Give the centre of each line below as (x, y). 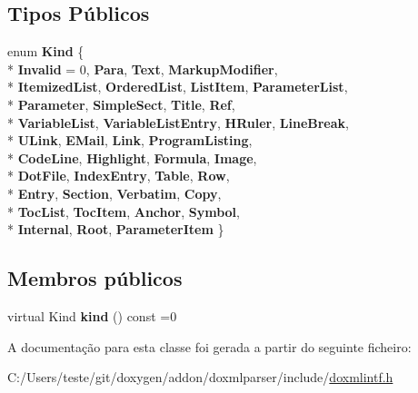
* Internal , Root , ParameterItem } (116, 229)
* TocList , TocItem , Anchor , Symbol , (124, 211)
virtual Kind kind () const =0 (92, 315)
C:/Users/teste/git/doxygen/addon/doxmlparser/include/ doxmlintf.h (200, 377)
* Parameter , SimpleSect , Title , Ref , (121, 104)
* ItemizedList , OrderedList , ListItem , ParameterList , (178, 87)
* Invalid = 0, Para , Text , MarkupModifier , (143, 69)
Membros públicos (95, 278)
